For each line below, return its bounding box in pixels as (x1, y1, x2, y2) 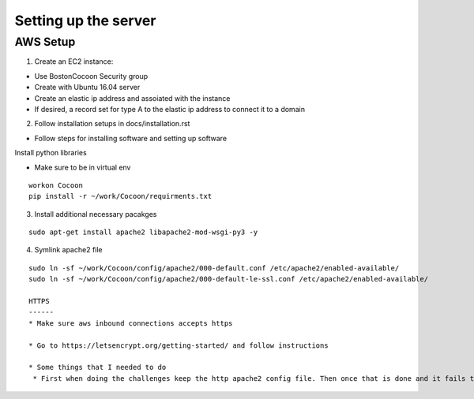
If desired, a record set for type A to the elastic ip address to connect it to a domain (34, 104, 306, 114)
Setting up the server (14, 12, 156, 29)
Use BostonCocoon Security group (34, 71, 149, 80)
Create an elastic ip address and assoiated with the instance (34, 93, 231, 103)
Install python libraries (14, 148, 87, 158)
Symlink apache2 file (34, 245, 103, 255)
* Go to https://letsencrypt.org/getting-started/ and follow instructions (28, 341, 329, 350)
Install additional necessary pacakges (34, 209, 157, 218)
